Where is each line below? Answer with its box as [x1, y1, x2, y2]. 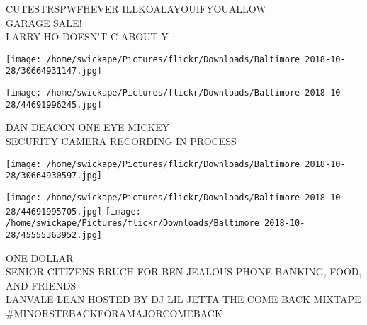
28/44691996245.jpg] [6, 99, 103, 110]
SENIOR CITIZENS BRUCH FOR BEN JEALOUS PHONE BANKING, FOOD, [6, 264, 362, 279]
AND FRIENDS [6, 278, 77, 292]
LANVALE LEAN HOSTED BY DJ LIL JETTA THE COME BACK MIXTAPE [6, 292, 361, 307]
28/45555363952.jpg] [6, 229, 103, 240]
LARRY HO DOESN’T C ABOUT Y [6, 29, 169, 44]
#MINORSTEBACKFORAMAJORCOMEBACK [6, 305, 222, 320]
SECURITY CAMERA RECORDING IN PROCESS [6, 134, 237, 148]
